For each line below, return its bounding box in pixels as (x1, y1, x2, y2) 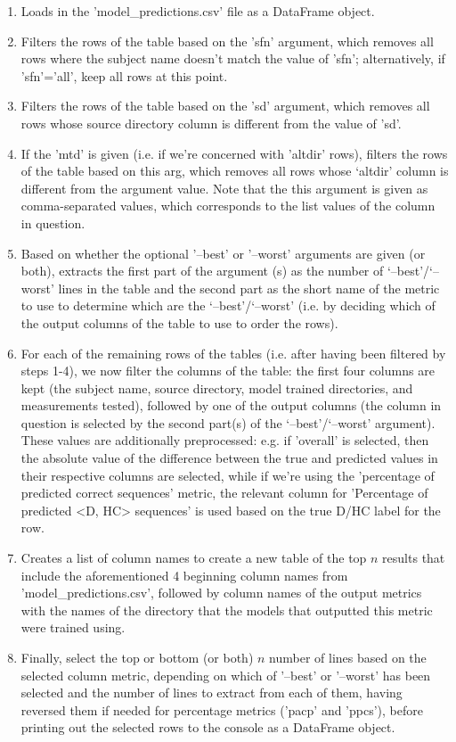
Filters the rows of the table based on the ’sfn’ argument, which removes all (20, 31, 434, 50)
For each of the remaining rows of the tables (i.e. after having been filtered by (20, 343, 446, 362)
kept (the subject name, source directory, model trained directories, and (20, 378, 413, 397)
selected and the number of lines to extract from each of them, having (20, 683, 403, 702)
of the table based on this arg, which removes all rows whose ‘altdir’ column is (20, 161, 449, 180)
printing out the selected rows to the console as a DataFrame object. (20, 718, 395, 737)
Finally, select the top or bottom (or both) (20, 648, 254, 666)
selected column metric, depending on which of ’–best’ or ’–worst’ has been (20, 665, 431, 684)
